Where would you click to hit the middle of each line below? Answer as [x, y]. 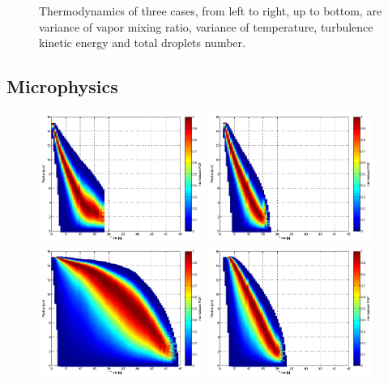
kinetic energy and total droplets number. [142, 43]
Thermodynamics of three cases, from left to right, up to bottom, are [211, 11]
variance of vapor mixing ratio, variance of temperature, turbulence [206, 26]
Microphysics [62, 86]
